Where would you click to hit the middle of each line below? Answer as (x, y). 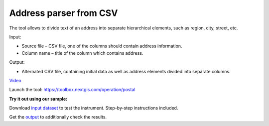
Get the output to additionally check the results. (58, 117)
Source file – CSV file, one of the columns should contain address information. (102, 46)
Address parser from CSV (64, 13)
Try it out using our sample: (38, 99)
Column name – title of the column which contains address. (82, 53)
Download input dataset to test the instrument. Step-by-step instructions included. (94, 108)
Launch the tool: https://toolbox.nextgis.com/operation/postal (72, 90)
